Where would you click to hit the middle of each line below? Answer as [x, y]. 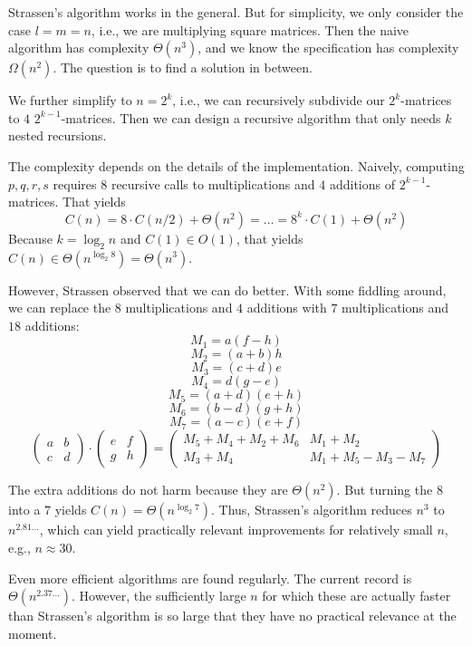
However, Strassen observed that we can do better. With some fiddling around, [227, 289]
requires [75, 183]
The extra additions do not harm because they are [148, 490]
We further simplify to [70, 100]
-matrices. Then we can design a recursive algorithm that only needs [251, 117]
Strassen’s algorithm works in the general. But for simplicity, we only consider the [236, 12]
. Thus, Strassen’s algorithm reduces [312, 510]
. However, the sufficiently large [159, 596]
